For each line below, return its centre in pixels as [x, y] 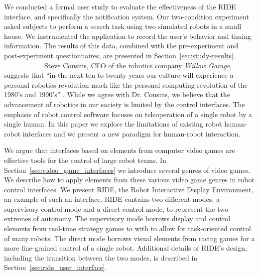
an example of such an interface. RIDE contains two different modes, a [112, 199]
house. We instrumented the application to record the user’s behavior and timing [128, 36]
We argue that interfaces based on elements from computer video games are [120, 150]
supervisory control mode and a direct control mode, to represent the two [116, 208]
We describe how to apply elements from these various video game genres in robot [129, 180]
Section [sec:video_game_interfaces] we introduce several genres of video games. [127, 170]
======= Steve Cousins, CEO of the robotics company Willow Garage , [118, 65]
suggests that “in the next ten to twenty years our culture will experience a [119, 75]
